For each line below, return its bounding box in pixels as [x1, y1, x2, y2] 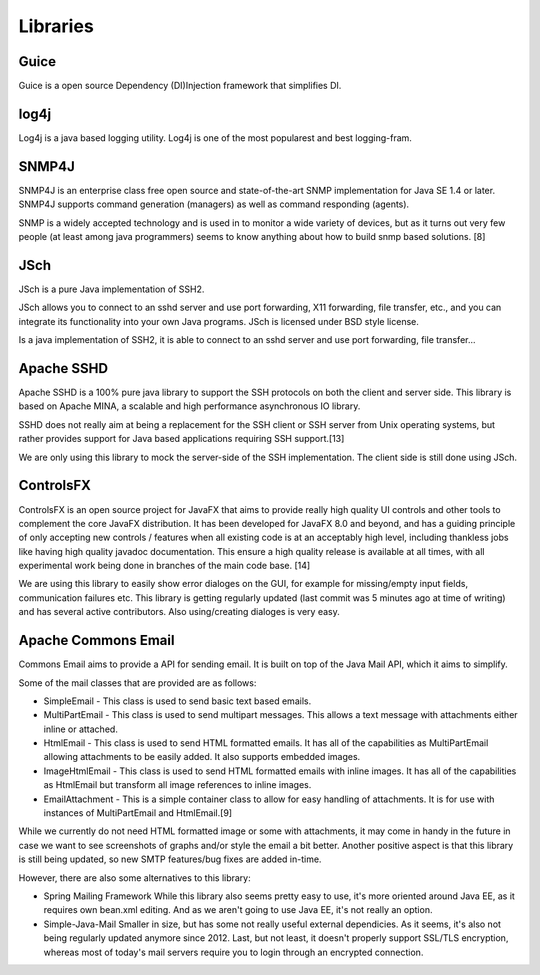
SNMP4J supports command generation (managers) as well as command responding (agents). [18, 198, 410, 210]
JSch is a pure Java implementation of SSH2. [18, 283, 205, 295]
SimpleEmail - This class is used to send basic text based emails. [43, 695, 312, 707]
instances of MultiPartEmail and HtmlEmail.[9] [43, 807, 233, 819]
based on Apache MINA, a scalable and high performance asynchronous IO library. [18, 400, 361, 412]
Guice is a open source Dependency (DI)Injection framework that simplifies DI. [18, 80, 342, 92]
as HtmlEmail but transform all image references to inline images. [43, 779, 312, 791]
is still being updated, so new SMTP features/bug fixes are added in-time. [18, 853, 322, 865]
